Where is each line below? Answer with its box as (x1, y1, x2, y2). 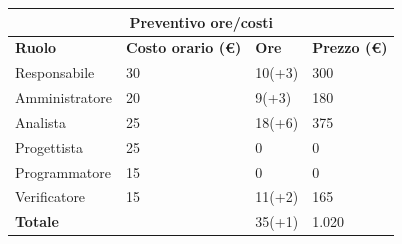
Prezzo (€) (312, 37, 388, 58)
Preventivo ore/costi (129, 11, 273, 32)
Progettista (15, 136, 83, 157)
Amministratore (15, 87, 112, 108)
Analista (15, 111, 67, 132)
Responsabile (15, 62, 95, 83)
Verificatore (15, 186, 86, 207)
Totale (15, 211, 59, 232)
